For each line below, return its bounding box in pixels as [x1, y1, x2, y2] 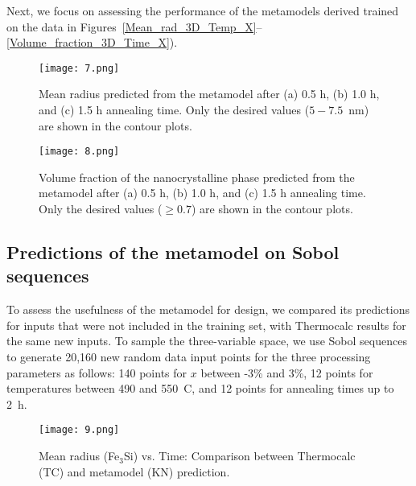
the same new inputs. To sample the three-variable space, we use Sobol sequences [6, 332, 407, 349]
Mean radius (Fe [39, 447, 120, 464]
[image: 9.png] [39, 424, 120, 436]
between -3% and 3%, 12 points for [200, 364, 373, 381]
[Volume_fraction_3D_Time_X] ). [6, 34, 178, 51]
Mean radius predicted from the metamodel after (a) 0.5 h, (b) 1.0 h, [39, 85, 380, 102]
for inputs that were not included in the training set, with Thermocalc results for [6, 316, 406, 333]
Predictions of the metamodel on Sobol [6, 240, 340, 265]
